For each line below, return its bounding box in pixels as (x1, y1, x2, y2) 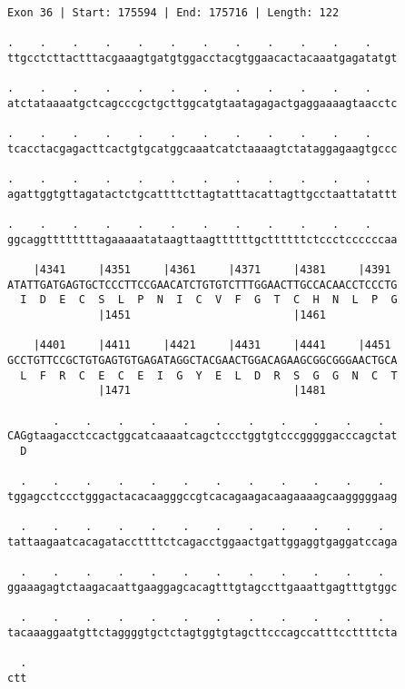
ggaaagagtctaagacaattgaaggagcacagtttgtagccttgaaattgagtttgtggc (7, 580, 398, 594)
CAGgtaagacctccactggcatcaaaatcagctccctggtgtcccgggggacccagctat (7, 429, 398, 443)
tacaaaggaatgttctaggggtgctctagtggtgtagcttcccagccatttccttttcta (7, 625, 398, 639)
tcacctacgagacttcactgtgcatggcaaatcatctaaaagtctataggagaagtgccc (7, 142, 398, 155)
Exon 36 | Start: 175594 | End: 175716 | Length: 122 (7, 6, 340, 19)
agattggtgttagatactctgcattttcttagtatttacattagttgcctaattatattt (7, 187, 398, 201)
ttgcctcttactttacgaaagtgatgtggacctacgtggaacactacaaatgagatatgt (7, 51, 398, 64)
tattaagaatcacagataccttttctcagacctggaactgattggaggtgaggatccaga (7, 535, 398, 548)
